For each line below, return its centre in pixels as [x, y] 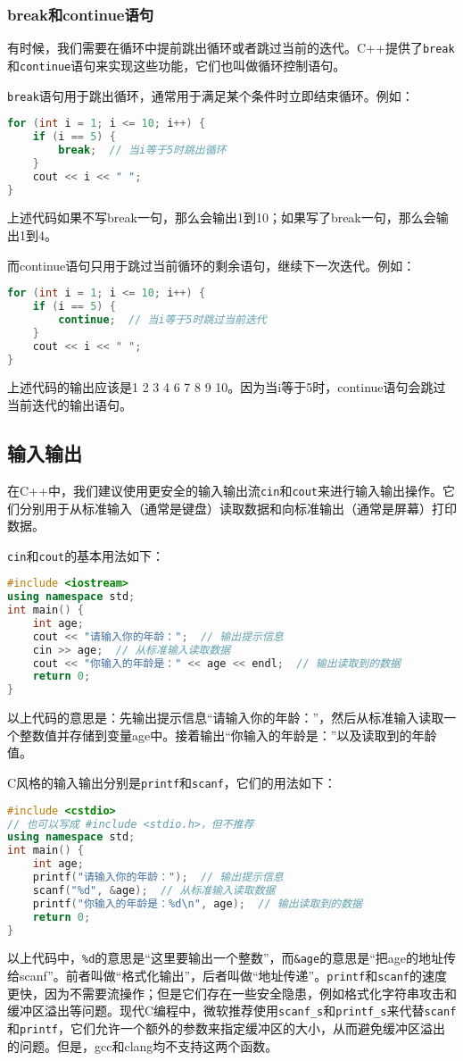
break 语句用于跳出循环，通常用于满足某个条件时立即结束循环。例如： [211, 95]
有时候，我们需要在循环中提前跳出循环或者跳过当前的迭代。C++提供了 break [231, 48]
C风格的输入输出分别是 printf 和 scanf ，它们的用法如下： [172, 783]
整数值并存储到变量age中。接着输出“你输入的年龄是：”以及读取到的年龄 [228, 735]
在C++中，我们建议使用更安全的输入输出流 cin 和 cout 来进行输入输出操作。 [225, 490]
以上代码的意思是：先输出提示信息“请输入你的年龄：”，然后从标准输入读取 [226, 718]
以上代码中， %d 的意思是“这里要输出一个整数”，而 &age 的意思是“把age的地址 [226, 958]
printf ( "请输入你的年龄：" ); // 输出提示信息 [158, 877]
